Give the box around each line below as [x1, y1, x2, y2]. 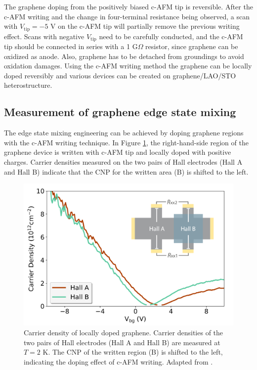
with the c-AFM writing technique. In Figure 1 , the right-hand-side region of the [4, 137, 249, 147]
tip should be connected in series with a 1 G [4, 41, 138, 52]
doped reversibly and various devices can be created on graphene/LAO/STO [4, 70, 236, 80]
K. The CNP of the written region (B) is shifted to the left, [43, 347, 223, 357]
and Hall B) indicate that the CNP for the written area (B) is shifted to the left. [4, 166, 249, 177]
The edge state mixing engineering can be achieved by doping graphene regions [4, 127, 244, 138]
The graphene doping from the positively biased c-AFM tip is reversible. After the [4, 1, 253, 11]
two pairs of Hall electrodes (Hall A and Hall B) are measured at [24, 337, 220, 347]
